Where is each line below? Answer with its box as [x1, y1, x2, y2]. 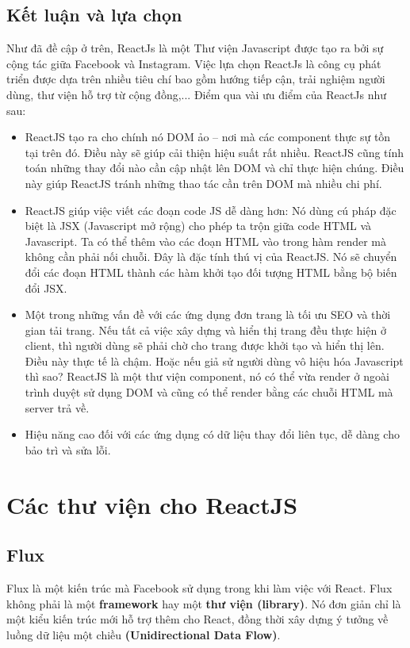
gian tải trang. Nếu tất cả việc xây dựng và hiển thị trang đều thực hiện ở [25, 321, 386, 338]
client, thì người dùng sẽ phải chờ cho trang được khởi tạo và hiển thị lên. [25, 337, 385, 354]
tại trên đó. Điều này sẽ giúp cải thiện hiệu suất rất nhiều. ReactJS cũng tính [25, 144, 404, 160]
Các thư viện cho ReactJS [6, 488, 298, 520]
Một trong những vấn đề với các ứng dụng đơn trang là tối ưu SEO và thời [25, 306, 391, 323]
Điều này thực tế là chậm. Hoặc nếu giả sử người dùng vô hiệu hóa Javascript [25, 352, 404, 369]
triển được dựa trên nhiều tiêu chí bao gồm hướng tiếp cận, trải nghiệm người [6, 71, 385, 87]
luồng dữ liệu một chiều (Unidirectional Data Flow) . [6, 626, 281, 642]
